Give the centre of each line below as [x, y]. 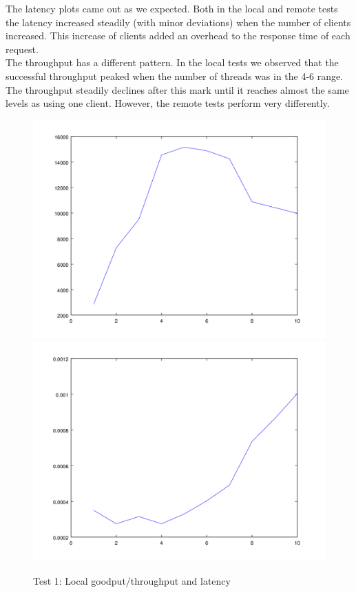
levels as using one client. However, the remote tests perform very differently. [168, 103]
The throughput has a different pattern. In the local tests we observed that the [172, 62]
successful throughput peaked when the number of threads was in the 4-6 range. [175, 76]
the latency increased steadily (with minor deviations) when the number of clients [178, 22]
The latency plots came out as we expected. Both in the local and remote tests [172, 8]
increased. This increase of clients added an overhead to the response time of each [178, 36]
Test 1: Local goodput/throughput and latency [132, 580]
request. [22, 49]
